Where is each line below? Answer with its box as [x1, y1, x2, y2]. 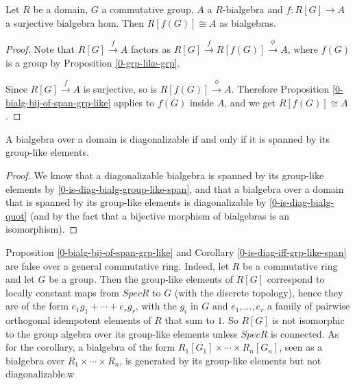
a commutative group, [101, 2, 194, 16]
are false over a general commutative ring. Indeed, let [5, 258, 230, 272]
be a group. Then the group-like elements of [49, 272, 233, 286]
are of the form [5, 299, 69, 313]
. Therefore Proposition [231, 81, 330, 95]
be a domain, [33, 2, 88, 16]
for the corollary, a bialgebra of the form [5, 340, 175, 354]
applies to [114, 95, 155, 109]
